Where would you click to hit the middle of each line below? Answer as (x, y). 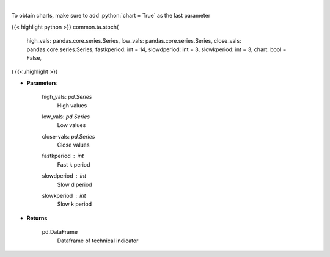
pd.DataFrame (60, 232)
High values (72, 105)
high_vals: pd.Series (67, 97)
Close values (73, 145)
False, (34, 57)
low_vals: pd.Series (66, 117)
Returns (37, 218)
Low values (71, 125)
